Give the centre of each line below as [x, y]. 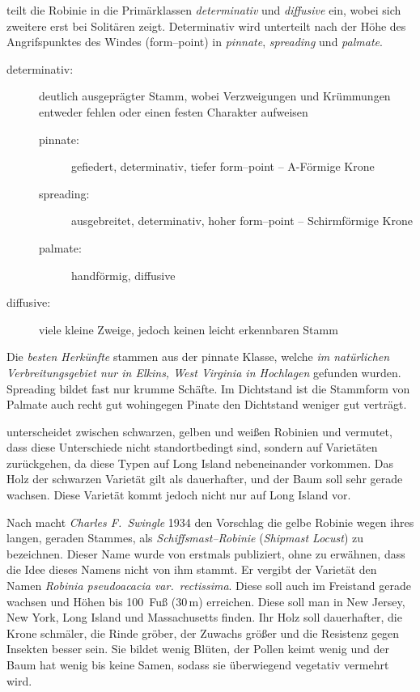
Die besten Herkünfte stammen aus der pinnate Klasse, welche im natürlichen [198, 357]
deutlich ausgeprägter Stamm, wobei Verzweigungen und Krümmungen [215, 96]
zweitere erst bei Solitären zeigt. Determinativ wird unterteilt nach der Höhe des [206, 25]
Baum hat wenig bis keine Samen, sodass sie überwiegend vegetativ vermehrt [198, 664]
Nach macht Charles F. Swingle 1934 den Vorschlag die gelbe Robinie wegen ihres [210, 522]
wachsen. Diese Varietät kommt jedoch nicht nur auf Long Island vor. [179, 495]
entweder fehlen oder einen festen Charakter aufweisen [174, 111]
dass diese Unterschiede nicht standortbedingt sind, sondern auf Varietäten [192, 447]
